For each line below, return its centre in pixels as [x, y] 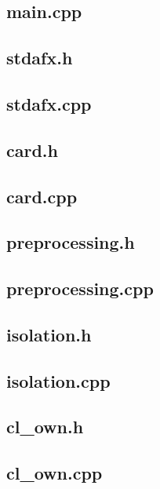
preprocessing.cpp [80, 288]
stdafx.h [40, 58]
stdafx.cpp [49, 103]
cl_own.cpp [55, 473]
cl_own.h [45, 427]
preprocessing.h [71, 242]
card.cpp [42, 196]
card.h [32, 150]
